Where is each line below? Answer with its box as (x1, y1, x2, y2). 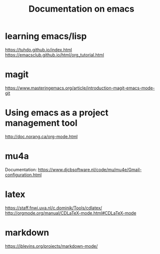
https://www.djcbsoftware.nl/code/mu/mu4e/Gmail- (38, 167, 142, 172)
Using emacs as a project (5, 107, 109, 119)
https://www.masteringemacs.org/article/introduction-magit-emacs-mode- (5, 85, 155, 91)
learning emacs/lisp (5, 31, 87, 42)
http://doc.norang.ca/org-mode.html (5, 134, 78, 139)
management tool (5, 118, 78, 129)
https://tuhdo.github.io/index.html (5, 47, 72, 52)
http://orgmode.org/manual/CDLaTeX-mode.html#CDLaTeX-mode (5, 210, 137, 216)
